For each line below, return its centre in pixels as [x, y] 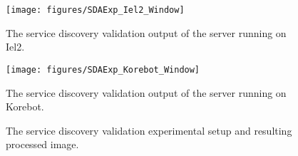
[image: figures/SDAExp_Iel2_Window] [95, 10]
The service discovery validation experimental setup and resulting [149, 130]
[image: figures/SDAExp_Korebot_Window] [103, 69]
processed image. [42, 144]
